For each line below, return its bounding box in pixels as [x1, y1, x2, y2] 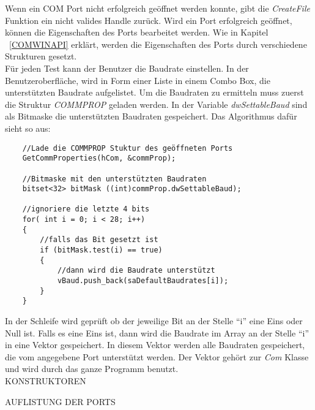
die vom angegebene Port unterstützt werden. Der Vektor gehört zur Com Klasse [5, 350, 309, 363]
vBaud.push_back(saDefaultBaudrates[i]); [57, 276, 229, 286]
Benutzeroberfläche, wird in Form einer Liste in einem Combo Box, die [5, 74, 270, 86]
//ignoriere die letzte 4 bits [22, 205, 150, 214]
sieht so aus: [5, 121, 51, 134]
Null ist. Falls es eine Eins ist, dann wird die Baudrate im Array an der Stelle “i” [5, 326, 309, 339]
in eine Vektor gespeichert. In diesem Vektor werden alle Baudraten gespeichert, [5, 338, 305, 351]
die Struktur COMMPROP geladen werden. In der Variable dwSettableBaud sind [5, 97, 308, 110]
